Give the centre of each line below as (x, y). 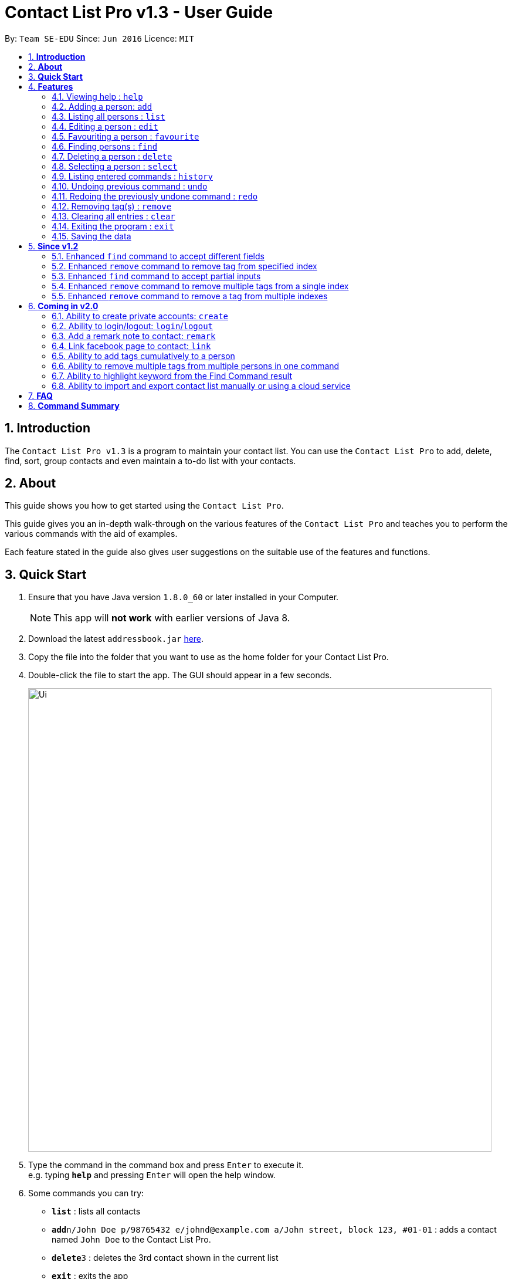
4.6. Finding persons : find (105, 146)
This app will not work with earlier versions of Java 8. (172, 618)
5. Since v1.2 (53, 246)
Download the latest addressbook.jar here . (116, 639)
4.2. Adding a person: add (102, 106)
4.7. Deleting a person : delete (112, 156)
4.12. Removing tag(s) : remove (112, 206)
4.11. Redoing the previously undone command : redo (155, 196)
